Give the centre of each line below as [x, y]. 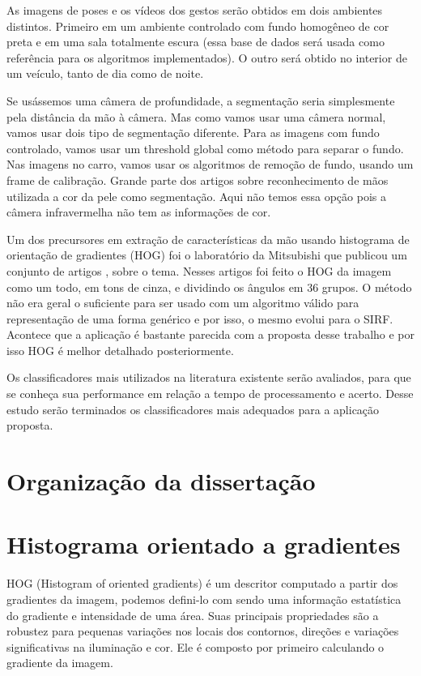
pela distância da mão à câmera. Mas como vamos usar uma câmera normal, [196, 116]
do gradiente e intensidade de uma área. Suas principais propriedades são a [193, 615]
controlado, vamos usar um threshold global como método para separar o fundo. [205, 148]
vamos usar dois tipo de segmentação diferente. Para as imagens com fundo [193, 133]
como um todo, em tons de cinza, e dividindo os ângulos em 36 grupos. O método [209, 287]
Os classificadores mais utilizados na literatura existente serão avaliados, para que [209, 377]
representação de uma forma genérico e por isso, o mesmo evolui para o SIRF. [200, 318]
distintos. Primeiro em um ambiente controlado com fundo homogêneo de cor [198, 26]
